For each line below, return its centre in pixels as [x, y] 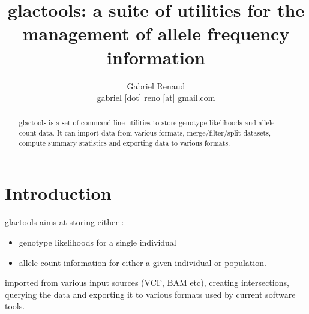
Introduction [58, 193]
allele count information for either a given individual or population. [142, 262]
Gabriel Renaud [156, 86]
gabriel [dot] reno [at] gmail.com [156, 98]
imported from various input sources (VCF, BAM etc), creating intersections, [147, 282]
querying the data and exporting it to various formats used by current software [150, 294]
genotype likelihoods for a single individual [97, 242]
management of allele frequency [156, 33]
